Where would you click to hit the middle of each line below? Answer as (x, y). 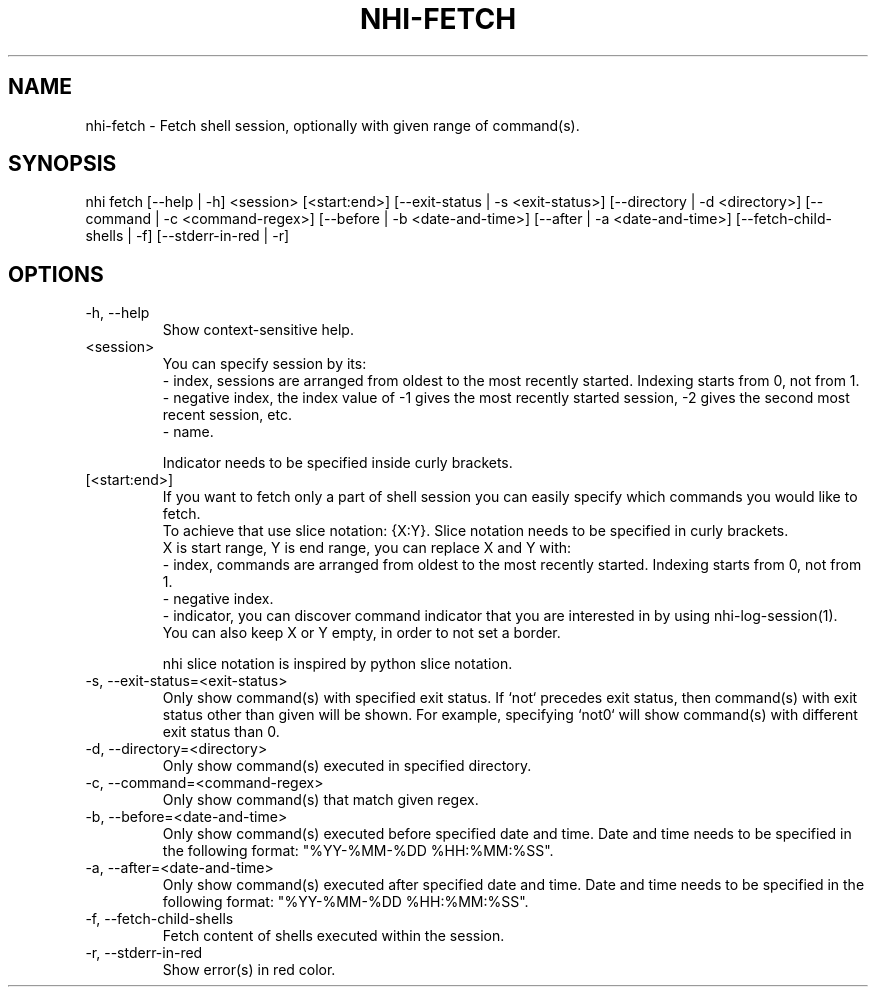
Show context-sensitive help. (258, 330)
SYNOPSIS (62, 164)
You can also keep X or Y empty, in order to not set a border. (361, 633)
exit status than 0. (221, 732)
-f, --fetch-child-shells (159, 919)
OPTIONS (56, 274)
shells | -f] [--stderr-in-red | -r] (187, 236)
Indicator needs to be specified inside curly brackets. (337, 463)
